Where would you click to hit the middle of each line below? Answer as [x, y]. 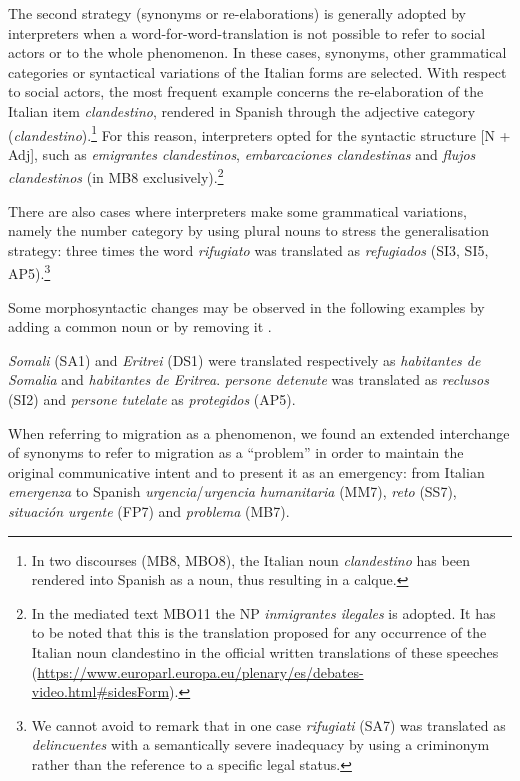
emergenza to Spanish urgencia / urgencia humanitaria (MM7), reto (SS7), [232, 491]
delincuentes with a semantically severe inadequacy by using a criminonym [260, 744]
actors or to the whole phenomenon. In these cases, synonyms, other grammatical [257, 52]
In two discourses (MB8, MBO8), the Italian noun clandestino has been [250, 559]
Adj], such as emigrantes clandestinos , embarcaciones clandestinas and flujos [242, 153]
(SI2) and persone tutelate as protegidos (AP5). [152, 399]
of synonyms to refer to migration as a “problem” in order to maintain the [236, 452]
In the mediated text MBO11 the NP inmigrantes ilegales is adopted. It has [263, 612]
